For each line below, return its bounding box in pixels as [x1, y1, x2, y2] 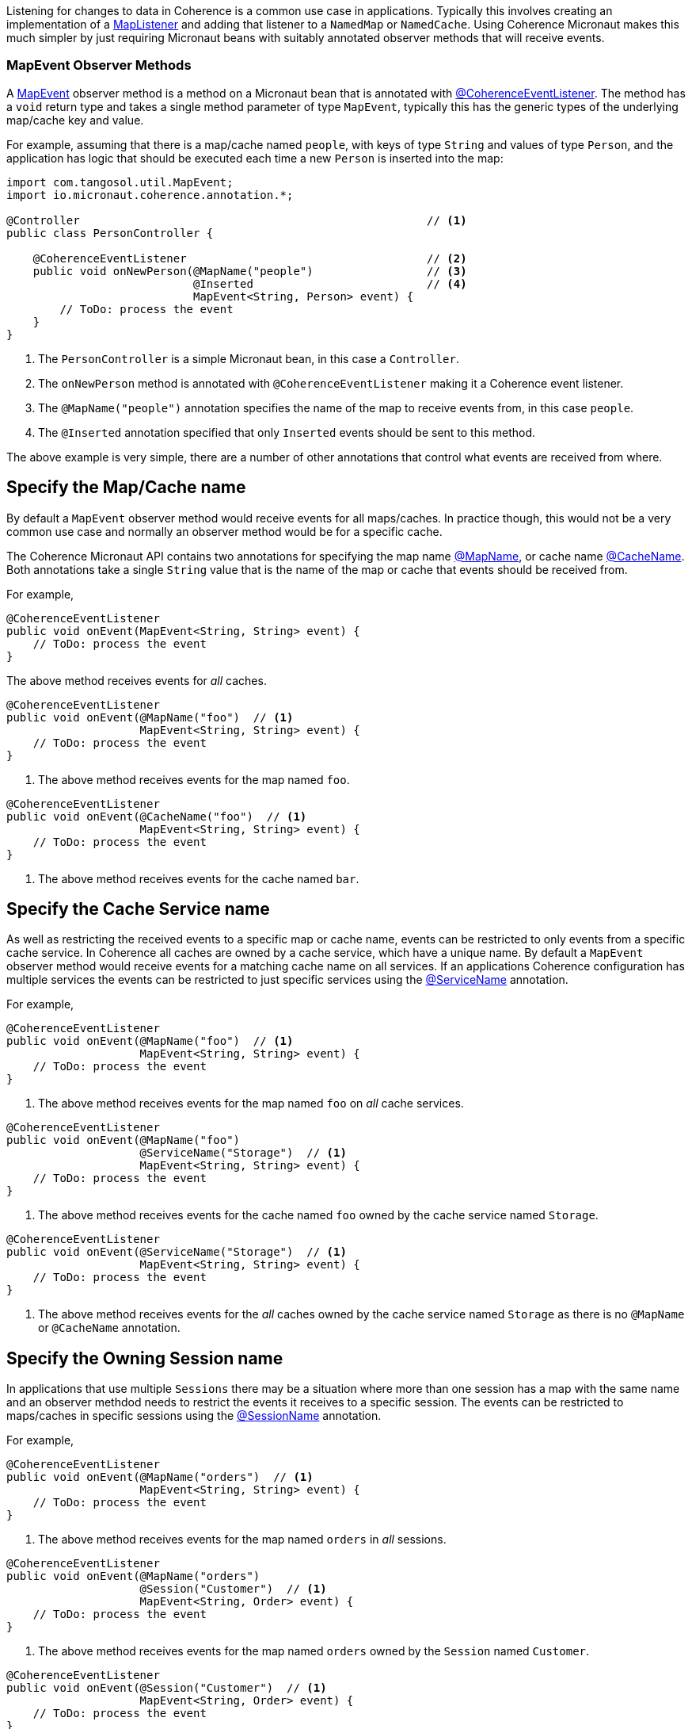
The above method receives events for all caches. [6, 673, 267, 687]
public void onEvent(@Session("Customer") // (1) [6, 1681, 327, 1695]
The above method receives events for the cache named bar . [38, 871, 359, 886]
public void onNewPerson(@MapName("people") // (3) [32, 264, 467, 277]
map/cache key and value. [6, 113, 144, 127]
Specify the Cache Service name [6, 899, 270, 920]
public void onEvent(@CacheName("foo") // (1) [6, 809, 307, 823]
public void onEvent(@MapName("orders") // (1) [6, 1471, 314, 1484]
